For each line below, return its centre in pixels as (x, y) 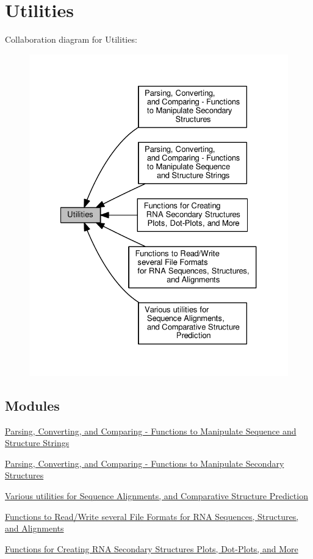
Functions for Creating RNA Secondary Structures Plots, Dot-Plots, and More (152, 548)
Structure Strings (37, 443)
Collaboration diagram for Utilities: (71, 39)
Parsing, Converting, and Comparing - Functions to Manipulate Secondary (145, 463)
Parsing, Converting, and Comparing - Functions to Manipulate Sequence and (151, 431)
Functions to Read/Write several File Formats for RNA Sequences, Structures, (152, 516)
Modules (32, 405)
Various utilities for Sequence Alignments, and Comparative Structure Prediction (156, 496)
